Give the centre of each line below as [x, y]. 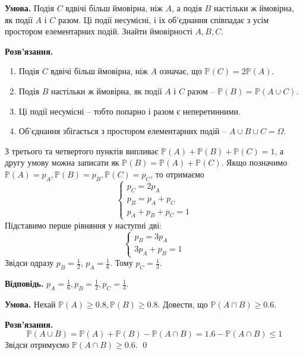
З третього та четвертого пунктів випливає [82, 150]
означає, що [181, 71]
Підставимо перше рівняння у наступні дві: [83, 225]
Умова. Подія [29, 8]
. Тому [121, 263]
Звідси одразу [29, 263]
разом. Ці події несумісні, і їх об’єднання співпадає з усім [163, 19]
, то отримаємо [177, 174]
